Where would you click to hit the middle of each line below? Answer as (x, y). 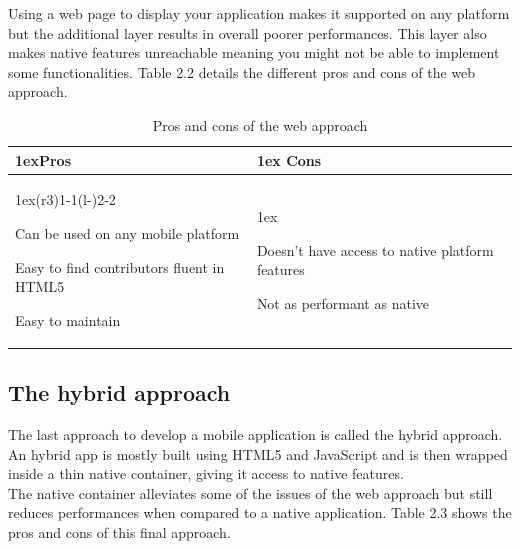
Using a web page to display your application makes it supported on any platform (259, 13)
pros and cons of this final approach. (119, 532)
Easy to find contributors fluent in (120, 266)
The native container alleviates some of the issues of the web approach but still (250, 492)
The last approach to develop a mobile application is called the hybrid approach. (255, 434)
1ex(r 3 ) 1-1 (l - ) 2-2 (65, 199)
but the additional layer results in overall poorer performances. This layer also (247, 32)
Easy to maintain (68, 319)
